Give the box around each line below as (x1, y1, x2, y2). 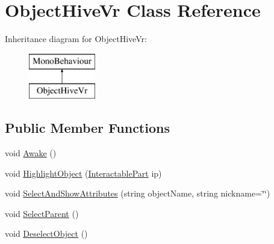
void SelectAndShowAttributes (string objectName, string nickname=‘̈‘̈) (5, 187, 270, 200)
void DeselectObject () (5, 227, 88, 240)
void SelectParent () (5, 207, 79, 219)
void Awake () (5, 147, 57, 159)
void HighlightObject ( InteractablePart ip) (5, 166, 162, 179)
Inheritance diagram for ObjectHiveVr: (5, 32, 147, 45)
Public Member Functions (5, 118, 170, 137)
